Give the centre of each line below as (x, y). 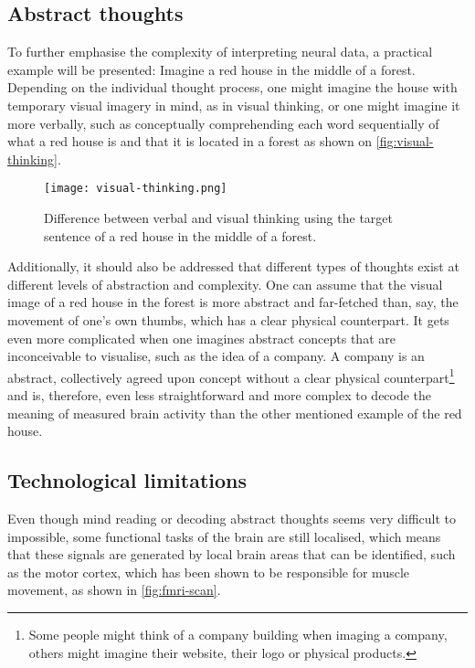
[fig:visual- (405, 141)
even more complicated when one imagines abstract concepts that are (201, 338)
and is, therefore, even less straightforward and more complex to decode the (220, 395)
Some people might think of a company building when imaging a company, (238, 634)
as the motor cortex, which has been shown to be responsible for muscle (209, 572)
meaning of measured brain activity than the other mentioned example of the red (235, 413)
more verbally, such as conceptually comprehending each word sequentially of (223, 123)
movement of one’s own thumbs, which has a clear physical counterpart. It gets (228, 319)
